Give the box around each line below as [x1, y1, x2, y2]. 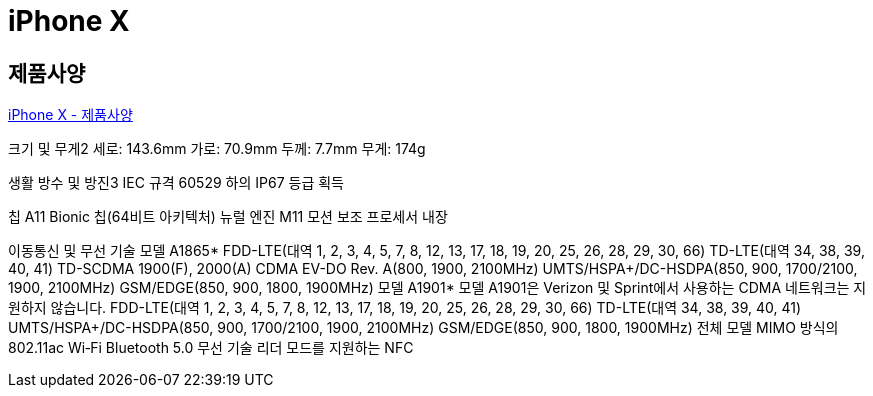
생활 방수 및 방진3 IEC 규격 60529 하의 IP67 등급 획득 [8, 174, 344, 192]
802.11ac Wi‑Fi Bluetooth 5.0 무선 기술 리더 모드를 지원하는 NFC [8, 339, 414, 357]
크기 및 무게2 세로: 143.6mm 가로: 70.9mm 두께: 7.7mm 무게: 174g [8, 140, 426, 158]
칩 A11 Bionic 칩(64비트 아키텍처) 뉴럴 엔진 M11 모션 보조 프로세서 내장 [8, 208, 448, 226]
